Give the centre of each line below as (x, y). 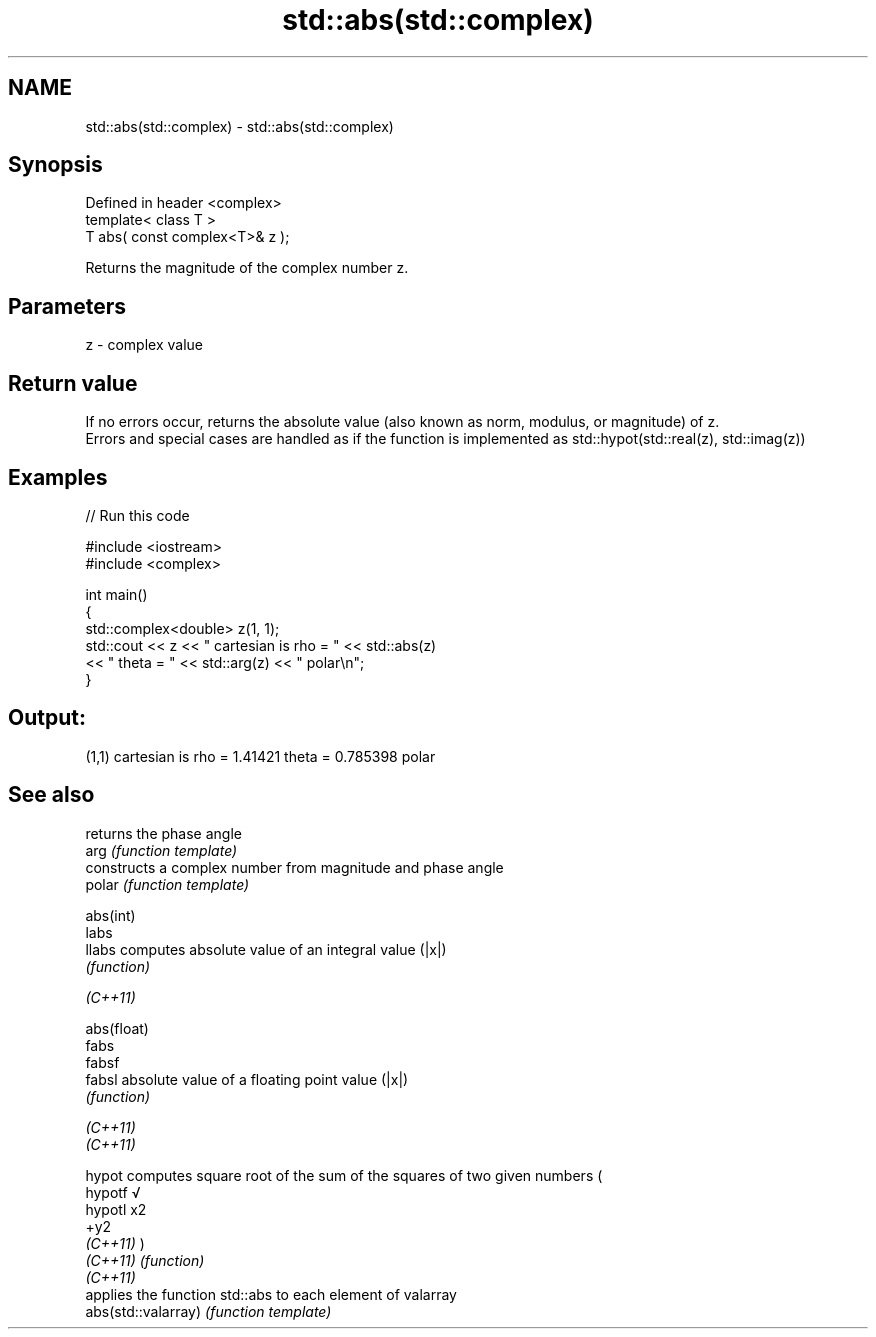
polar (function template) (167, 884)
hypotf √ (113, 1192)
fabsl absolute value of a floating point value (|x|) (247, 1079)
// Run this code (137, 515)
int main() (116, 594)
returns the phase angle (163, 833)
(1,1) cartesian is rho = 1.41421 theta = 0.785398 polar (260, 756)
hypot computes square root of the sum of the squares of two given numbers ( (344, 1175)
